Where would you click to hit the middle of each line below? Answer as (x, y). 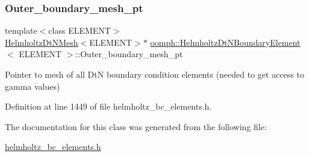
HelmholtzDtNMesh (42, 42)
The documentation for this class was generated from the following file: (136, 126)
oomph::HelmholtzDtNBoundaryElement (225, 42)
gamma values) (33, 86)
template (21, 30)
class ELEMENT (80, 30)
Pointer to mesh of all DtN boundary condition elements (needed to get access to (154, 74)
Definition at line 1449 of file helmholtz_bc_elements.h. (108, 106)
